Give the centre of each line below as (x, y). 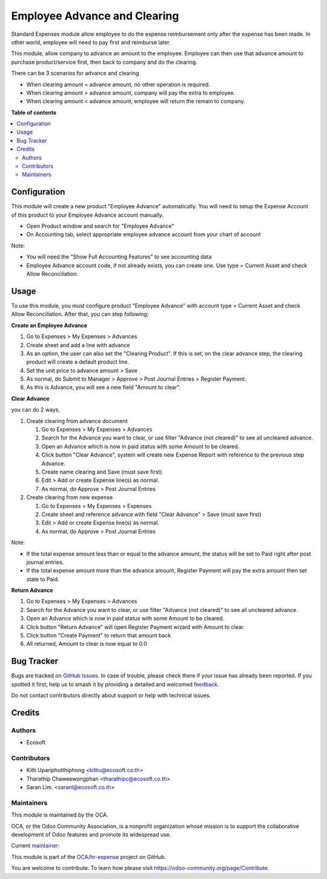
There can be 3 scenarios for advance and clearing (75, 73)
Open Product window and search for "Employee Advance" (101, 226)
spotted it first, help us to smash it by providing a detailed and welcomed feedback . (115, 684)
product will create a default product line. (78, 362)
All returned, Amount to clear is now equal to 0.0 (87, 644)
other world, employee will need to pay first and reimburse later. (91, 42)
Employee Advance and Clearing (95, 16)
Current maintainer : (35, 846)
